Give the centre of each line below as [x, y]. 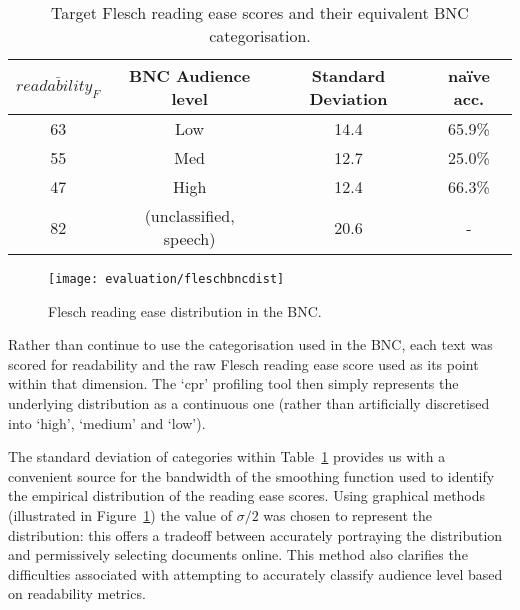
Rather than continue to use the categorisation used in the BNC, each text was [250, 344]
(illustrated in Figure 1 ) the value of [120, 515]
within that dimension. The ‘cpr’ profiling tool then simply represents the [233, 383]
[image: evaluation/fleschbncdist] [166, 279]
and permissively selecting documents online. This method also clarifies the [238, 554]
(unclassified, [189, 215]
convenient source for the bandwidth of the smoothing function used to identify [251, 475]
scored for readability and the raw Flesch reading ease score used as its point [243, 363]
